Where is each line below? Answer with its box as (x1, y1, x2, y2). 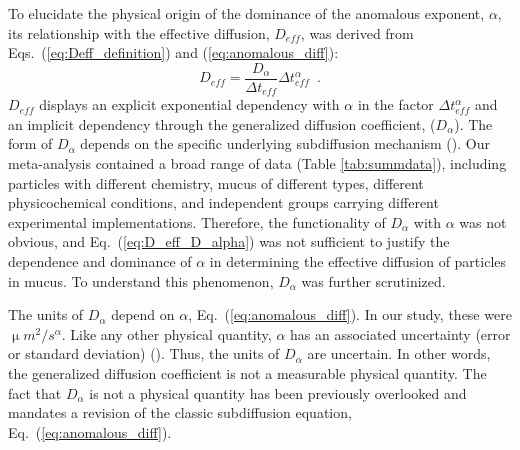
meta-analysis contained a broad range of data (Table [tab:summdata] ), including (8, 153, 507, 174)
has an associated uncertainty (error (290, 323, 511, 344)
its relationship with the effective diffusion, (8, 22, 270, 43)
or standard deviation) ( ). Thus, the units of (8, 343, 280, 364)
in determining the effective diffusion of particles (209, 251, 507, 272)
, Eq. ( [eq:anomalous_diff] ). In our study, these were (188, 304, 512, 325)
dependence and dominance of (8, 251, 192, 272)
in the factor (357, 94, 434, 115)
